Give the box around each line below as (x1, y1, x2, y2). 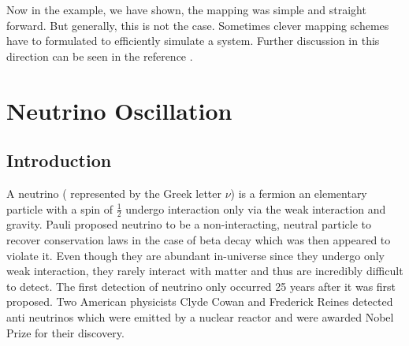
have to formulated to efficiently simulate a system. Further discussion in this (6, 32, 380, 49)
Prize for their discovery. (6, 324, 125, 340)
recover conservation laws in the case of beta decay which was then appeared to (6, 231, 391, 247)
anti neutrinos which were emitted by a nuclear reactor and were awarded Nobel (6, 308, 394, 325)
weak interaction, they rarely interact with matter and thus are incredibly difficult (6, 262, 403, 279)
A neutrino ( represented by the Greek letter (6, 184, 221, 201)
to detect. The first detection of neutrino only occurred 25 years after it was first (6, 277, 396, 294)
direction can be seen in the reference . (6, 47, 193, 64)
